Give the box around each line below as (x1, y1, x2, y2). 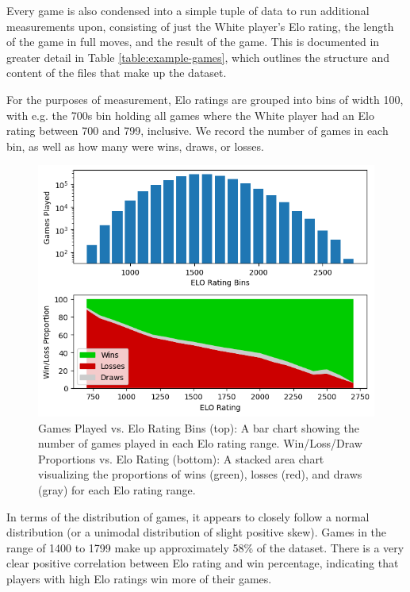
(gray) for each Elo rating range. (38, 481, 196, 498)
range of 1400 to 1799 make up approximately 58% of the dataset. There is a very (6, 539, 404, 555)
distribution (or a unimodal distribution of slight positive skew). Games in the (6, 524, 387, 540)
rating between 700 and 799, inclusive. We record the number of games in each (6, 122, 389, 139)
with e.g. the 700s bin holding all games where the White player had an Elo (6, 106, 374, 123)
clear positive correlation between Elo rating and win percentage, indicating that (6, 555, 399, 571)
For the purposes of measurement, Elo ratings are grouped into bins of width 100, (6, 90, 404, 107)
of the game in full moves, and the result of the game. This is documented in (6, 33, 380, 50)
